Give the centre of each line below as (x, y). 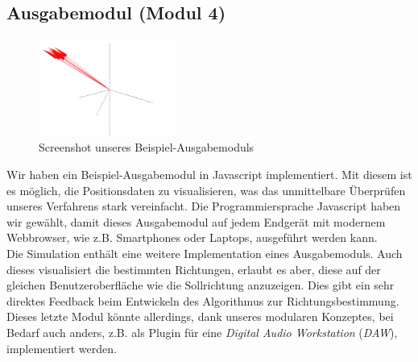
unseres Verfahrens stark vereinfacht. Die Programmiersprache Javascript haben (204, 206)
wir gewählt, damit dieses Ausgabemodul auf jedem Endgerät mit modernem (196, 221)
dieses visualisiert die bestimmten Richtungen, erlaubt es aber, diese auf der (194, 269)
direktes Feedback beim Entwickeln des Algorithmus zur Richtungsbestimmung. (203, 300)
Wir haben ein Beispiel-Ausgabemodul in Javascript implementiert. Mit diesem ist (209, 174)
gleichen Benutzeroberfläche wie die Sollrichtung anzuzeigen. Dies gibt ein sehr (201, 285)
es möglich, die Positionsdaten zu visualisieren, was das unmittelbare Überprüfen (206, 190)
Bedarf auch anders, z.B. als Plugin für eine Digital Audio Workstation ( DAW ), (202, 332)
